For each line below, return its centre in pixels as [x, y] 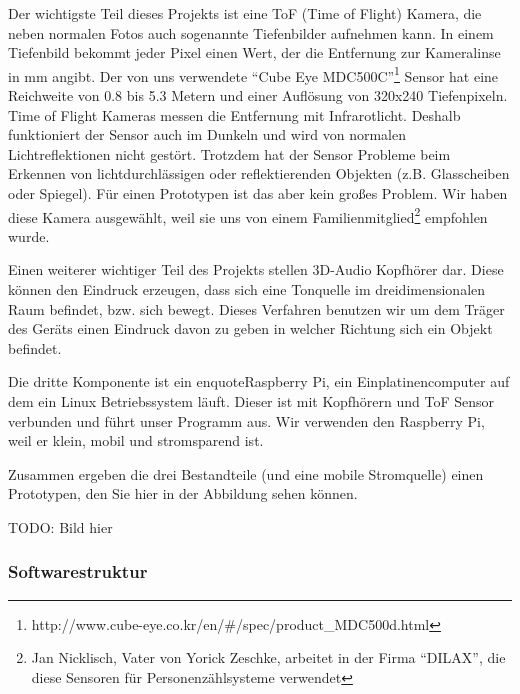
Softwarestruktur [78, 571]
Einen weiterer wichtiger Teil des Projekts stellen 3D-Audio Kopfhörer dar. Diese [256, 269]
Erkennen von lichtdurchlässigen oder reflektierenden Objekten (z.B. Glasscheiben [259, 173]
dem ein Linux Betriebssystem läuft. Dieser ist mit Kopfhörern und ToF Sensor [251, 401]
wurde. [29, 235]
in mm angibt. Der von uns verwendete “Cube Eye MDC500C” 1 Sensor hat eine [253, 74]
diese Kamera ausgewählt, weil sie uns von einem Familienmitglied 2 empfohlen [248, 215]
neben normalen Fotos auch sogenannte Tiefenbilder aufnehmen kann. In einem [251, 32]
